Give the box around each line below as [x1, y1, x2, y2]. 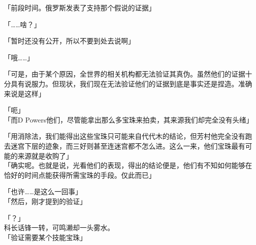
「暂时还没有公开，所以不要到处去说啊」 [4, 36, 135, 46]
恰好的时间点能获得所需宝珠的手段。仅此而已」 [4, 169, 156, 180]
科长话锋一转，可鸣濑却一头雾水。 [4, 222, 114, 233]
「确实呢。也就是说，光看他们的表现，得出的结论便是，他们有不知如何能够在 [4, 160, 252, 170]
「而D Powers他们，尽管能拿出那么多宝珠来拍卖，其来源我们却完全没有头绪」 [4, 114, 254, 124]
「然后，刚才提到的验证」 [4, 196, 87, 206]
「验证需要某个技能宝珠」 [4, 232, 87, 242]
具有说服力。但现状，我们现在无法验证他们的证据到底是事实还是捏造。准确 [10, 78, 252, 88]
